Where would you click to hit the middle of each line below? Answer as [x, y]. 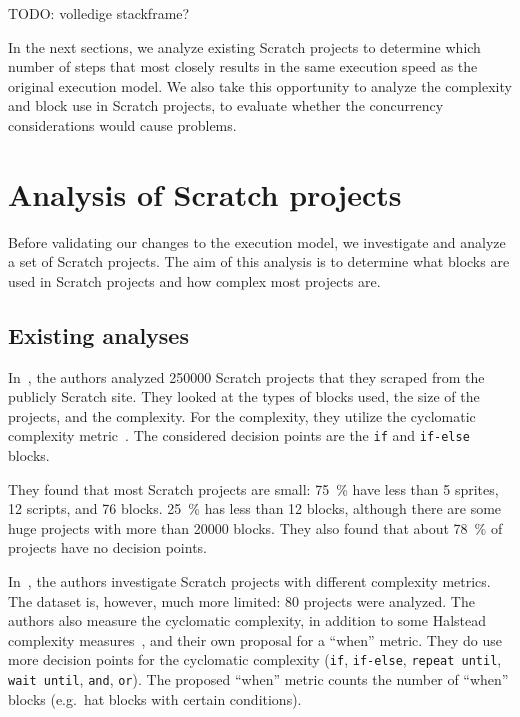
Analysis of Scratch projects [205, 193]
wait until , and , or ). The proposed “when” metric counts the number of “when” [258, 679]
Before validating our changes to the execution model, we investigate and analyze [257, 241]
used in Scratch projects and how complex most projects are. [194, 280]
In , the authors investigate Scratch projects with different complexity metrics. [249, 581]
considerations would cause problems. [122, 124]
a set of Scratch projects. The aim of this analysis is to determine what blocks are [259, 261]
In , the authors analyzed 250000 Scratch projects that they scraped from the [246, 376]
